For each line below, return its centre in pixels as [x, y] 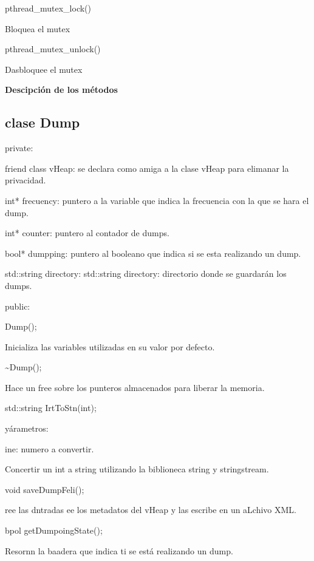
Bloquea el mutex [38, 28]
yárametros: [27, 428]
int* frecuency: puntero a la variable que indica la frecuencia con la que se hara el [157, 200]
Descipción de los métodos [61, 90]
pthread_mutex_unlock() [53, 49]
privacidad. [26, 180]
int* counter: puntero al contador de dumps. [87, 233]
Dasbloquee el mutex [44, 69]
